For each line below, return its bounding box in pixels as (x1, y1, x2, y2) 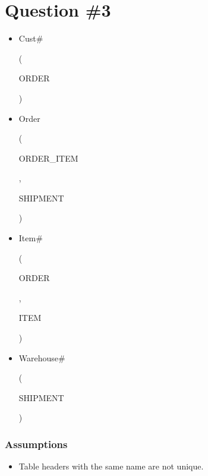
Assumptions (5, 436, 68, 451)
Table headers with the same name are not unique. (18, 460, 204, 472)
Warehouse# (18, 351, 65, 364)
